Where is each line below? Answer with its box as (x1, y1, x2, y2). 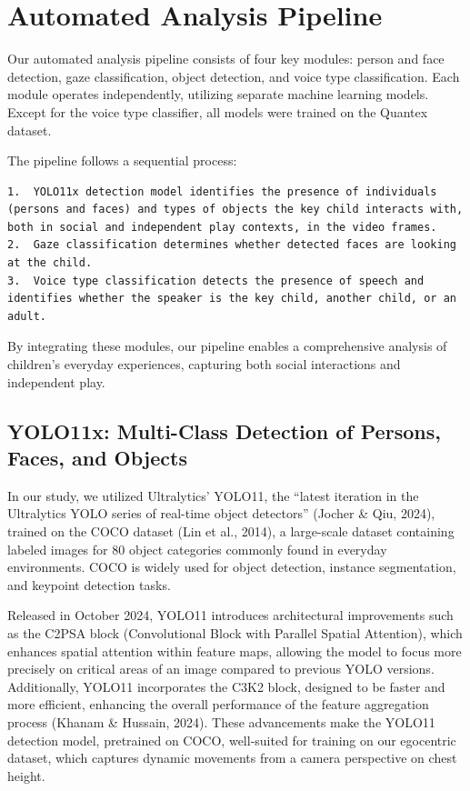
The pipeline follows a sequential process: (7, 151, 237, 170)
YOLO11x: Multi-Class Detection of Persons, (7, 416, 441, 445)
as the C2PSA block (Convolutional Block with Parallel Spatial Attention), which (7, 623, 463, 642)
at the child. (7, 256, 93, 270)
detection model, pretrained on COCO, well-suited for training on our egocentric (7, 730, 456, 749)
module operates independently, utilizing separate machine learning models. (7, 85, 429, 104)
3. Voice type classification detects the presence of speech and (7, 274, 425, 287)
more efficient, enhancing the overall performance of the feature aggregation (7, 695, 429, 714)
